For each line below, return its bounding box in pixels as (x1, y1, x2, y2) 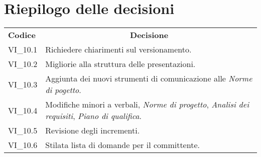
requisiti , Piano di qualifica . (45, 110, 142, 122)
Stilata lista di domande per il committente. (45, 139, 200, 151)
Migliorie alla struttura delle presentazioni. (45, 58, 196, 70)
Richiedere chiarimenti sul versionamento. (45, 43, 192, 55)
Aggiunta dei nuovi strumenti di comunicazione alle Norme (45, 72, 252, 84)
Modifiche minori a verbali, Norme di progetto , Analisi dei (45, 98, 249, 110)
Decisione (130, 29, 169, 41)
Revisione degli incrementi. (45, 124, 140, 136)
